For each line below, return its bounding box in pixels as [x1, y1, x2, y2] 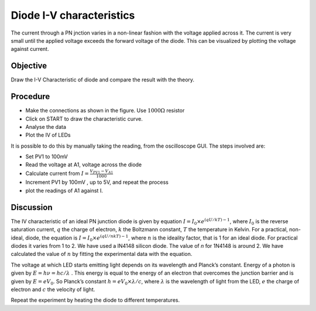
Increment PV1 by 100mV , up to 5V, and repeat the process [25, 179, 169, 186]
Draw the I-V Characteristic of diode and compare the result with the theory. [11, 76, 195, 83]
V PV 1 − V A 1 [90, 168, 114, 175]
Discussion [11, 202, 53, 212]
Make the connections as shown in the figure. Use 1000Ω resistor [25, 107, 185, 114]
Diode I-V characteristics [11, 9, 135, 22]
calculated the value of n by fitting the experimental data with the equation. [11, 251, 193, 258]
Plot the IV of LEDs [25, 132, 71, 139]
